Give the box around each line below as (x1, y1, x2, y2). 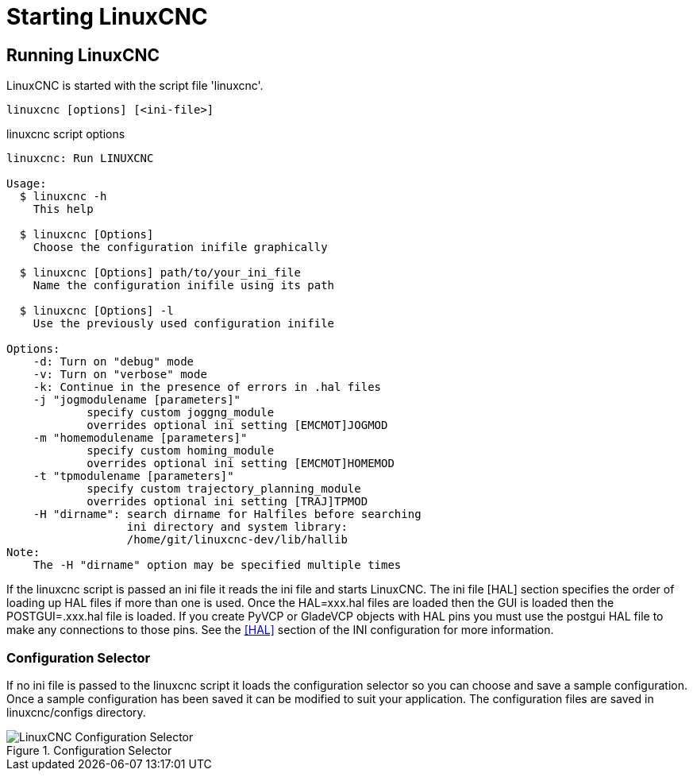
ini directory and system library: (126, 520, 348, 534)
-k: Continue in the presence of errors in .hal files (33, 381, 382, 394)
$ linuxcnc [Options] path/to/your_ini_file (19, 266, 301, 280)
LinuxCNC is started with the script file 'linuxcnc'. (6, 79, 264, 93)
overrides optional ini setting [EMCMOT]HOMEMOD (87, 457, 395, 470)
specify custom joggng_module (87, 406, 275, 419)
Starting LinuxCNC (6, 3, 208, 30)
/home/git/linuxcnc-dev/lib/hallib (126, 533, 348, 547)
